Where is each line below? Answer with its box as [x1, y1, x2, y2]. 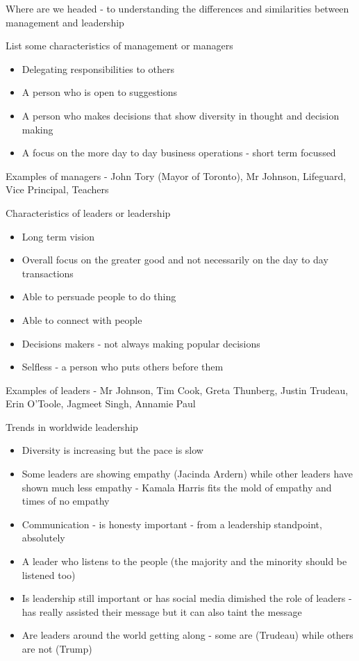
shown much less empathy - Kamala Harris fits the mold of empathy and [22, 480, 332, 494]
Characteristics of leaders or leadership [6, 205, 171, 220]
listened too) [22, 567, 76, 582]
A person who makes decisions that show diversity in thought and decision [22, 108, 340, 122]
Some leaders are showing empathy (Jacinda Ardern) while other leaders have [22, 466, 353, 481]
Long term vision [22, 229, 94, 243]
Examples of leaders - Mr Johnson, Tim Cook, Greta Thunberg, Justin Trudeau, [6, 382, 349, 397]
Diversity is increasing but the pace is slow [22, 443, 203, 457]
